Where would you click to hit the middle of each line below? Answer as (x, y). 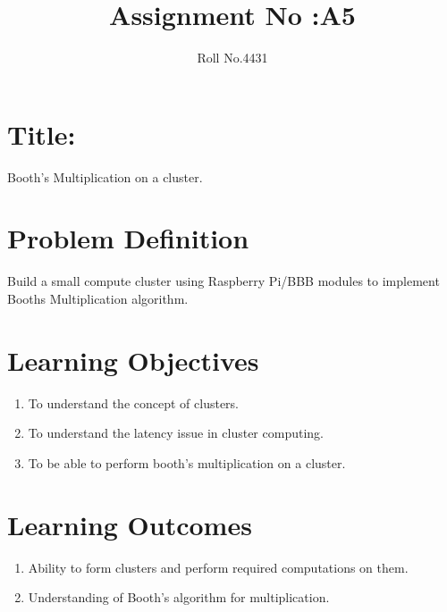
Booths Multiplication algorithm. (98, 298)
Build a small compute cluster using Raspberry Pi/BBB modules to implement (223, 281)
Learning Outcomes (130, 524)
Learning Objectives (133, 360)
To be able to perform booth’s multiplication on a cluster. (187, 462)
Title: (42, 134)
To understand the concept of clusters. (133, 402)
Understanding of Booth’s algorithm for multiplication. (179, 597)
